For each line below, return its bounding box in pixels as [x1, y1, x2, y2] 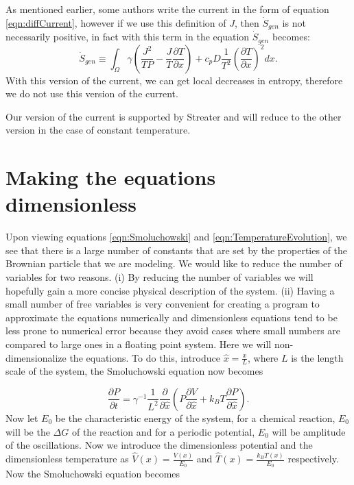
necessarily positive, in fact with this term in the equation [5, 29, 250, 44]
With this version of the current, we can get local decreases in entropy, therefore [5, 73, 343, 87]
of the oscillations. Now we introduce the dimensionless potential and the [5, 438, 313, 452]
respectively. [287, 451, 339, 466]
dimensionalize [5, 350, 67, 364]
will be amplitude [272, 424, 346, 438]
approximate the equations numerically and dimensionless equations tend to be [5, 310, 338, 324]
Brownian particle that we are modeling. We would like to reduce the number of [5, 256, 342, 271]
